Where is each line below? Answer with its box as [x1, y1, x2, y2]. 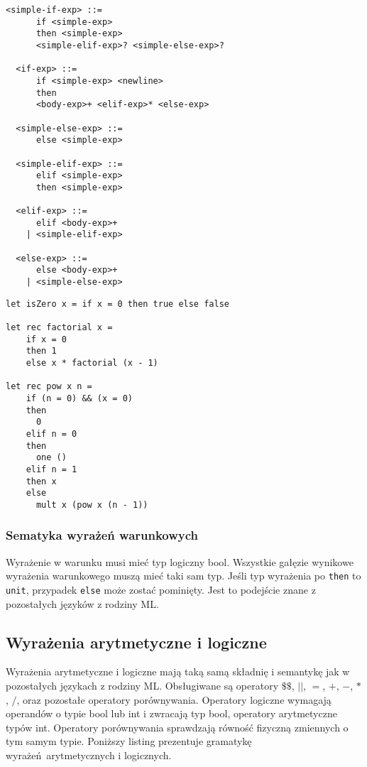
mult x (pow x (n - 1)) [35, 499, 148, 510]
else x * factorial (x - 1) [26, 358, 158, 369]
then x [26, 476, 57, 486]
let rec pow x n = [6, 381, 92, 392]
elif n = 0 [26, 428, 77, 439]
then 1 [26, 346, 57, 357]
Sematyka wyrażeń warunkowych [6, 526, 199, 544]
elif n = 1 [26, 464, 77, 474]
